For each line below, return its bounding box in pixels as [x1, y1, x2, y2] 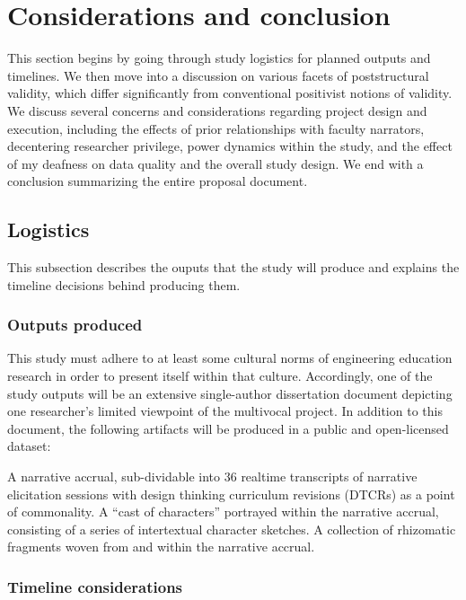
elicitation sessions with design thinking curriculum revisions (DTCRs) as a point [7, 484, 455, 503]
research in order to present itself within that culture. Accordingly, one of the [7, 366, 433, 385]
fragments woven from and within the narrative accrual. [7, 537, 315, 556]
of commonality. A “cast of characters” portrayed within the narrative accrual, [7, 502, 439, 521]
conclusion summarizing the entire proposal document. [7, 172, 308, 190]
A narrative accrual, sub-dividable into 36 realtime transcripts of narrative [7, 467, 418, 486]
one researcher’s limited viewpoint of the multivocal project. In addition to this [7, 401, 443, 420]
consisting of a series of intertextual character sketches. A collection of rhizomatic [7, 519, 456, 538]
